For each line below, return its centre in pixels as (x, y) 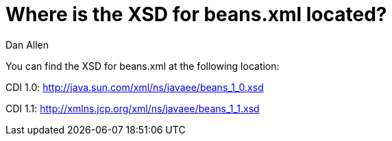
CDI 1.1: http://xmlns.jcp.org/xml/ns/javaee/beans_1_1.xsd (133, 108)
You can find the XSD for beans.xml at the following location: (143, 66)
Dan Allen (27, 44)
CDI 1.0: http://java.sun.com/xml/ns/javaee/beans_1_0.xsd (135, 87)
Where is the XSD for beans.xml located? (196, 14)
